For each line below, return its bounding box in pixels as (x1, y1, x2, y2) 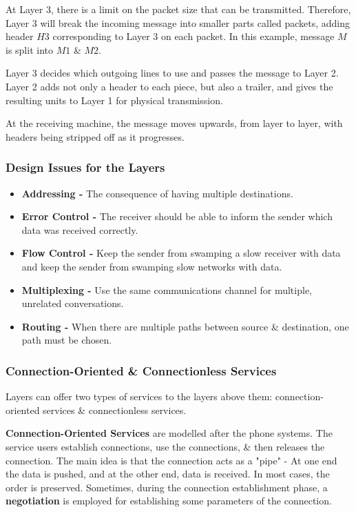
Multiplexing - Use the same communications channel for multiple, (21, 282, 312, 297)
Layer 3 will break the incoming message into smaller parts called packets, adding (6, 15, 350, 30)
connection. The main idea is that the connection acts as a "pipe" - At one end (6, 453, 337, 467)
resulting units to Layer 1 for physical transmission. (6, 92, 223, 107)
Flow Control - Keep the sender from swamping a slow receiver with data (21, 246, 341, 260)
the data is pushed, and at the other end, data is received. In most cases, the (6, 466, 330, 481)
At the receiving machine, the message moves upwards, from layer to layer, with (6, 116, 343, 130)
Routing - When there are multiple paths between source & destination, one (21, 319, 349, 333)
